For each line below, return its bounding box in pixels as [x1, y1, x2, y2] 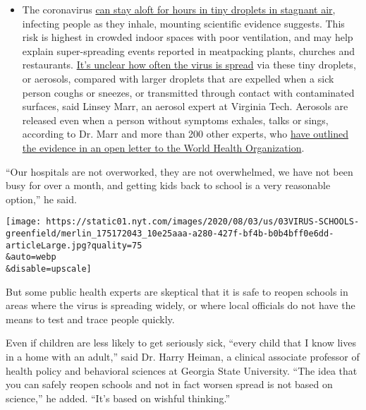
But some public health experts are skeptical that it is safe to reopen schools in [6, 284, 348, 299]
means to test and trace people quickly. [6, 311, 175, 326]
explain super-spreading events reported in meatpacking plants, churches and [22, 43, 355, 58]
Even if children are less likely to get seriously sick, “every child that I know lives [6, 335, 356, 350]
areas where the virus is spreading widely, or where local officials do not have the [6, 298, 355, 313]
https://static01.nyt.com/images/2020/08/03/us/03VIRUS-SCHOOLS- [46, 217, 360, 227]
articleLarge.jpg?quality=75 [6, 240, 142, 251]
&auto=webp [6, 252, 56, 263]
